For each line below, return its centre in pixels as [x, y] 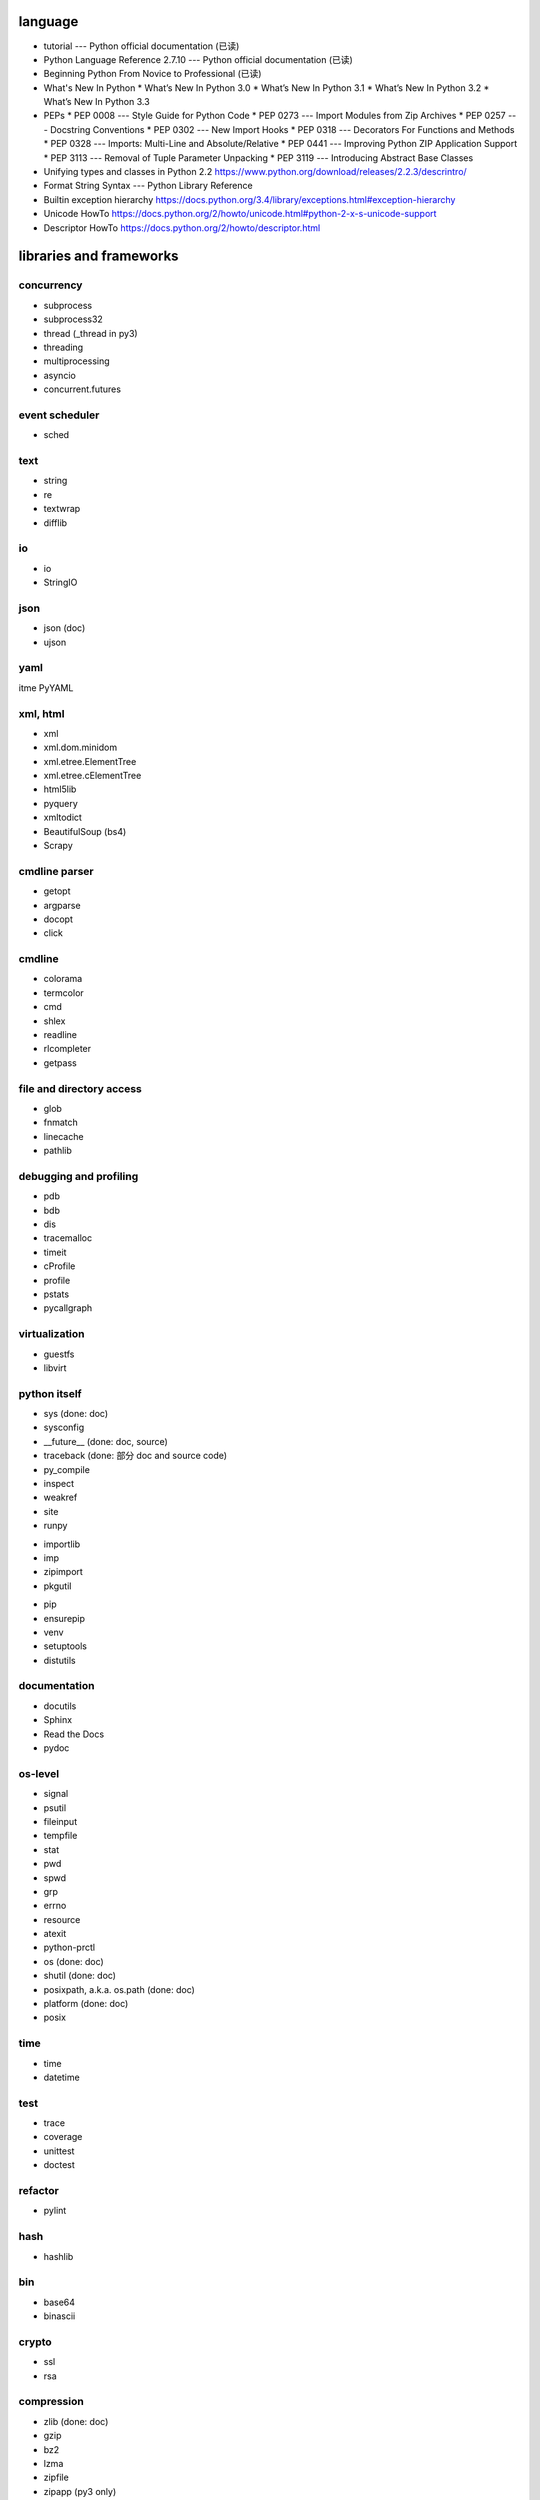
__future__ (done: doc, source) [106, 1441]
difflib [55, 522]
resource [62, 1919]
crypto [35, 2342]
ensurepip [64, 1618]
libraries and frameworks [98, 256]
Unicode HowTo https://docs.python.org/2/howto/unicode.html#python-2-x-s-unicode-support [240, 214]
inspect [59, 1484]
